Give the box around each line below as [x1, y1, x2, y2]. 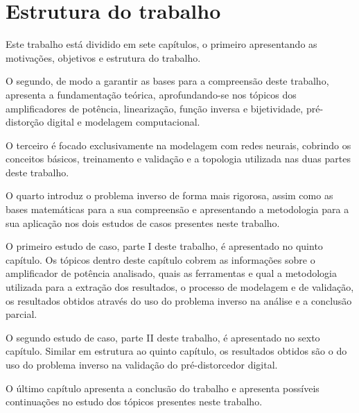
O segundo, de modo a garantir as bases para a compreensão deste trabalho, [6, 74, 329, 88]
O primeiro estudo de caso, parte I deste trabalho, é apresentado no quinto [6, 239, 323, 253]
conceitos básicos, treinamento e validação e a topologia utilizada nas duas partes [6, 151, 351, 166]
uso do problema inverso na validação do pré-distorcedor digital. [6, 357, 278, 371]
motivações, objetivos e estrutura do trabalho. [6, 50, 201, 65]
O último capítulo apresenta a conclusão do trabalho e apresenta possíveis [6, 380, 319, 395]
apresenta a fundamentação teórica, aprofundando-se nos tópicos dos [6, 87, 297, 101]
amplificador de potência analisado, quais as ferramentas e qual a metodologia [6, 266, 337, 280]
